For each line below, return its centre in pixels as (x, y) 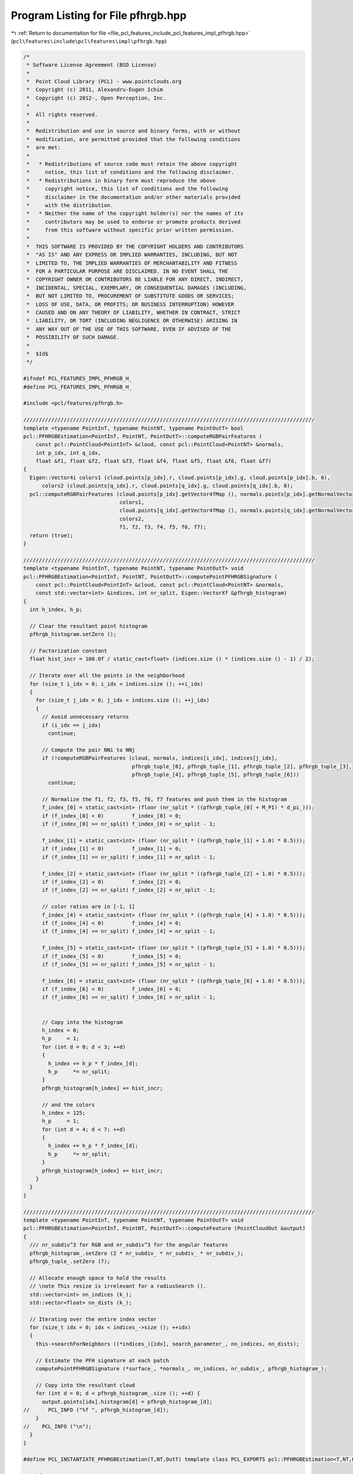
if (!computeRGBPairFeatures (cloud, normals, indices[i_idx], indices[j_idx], (160, 758)
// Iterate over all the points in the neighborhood (107, 676)
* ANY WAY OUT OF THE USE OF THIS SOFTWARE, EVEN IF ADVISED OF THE (129, 329)
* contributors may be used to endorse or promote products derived (134, 222)
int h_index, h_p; (56, 610)
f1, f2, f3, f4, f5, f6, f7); (163, 527)
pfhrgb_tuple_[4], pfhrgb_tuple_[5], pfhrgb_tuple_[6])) (215, 774)
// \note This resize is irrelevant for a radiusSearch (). (118, 1286)
